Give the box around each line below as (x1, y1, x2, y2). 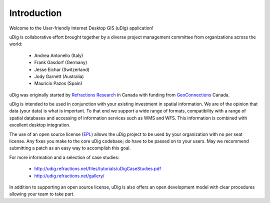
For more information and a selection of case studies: (9, 154, 119, 160)
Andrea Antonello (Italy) (34, 52, 83, 58)
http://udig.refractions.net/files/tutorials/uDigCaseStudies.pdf (34, 165, 161, 172)
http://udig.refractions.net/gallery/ (34, 172, 104, 178)
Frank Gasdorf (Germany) (34, 59, 87, 65)
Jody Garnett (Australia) (34, 73, 84, 79)
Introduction (9, 7, 62, 18)
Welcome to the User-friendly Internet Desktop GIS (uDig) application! (9, 25, 153, 31)
